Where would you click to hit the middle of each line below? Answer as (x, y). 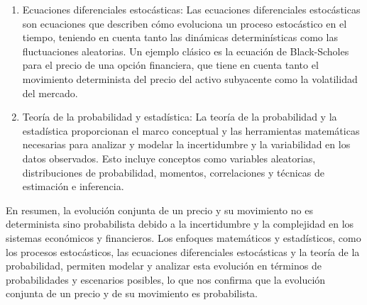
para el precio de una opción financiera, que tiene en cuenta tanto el (170, 65)
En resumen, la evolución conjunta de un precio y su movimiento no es (159, 210)
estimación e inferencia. (73, 186)
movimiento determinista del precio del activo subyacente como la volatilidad (190, 78)
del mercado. (50, 93)
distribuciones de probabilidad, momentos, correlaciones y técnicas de (174, 172)
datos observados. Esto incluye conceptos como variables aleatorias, (169, 158)
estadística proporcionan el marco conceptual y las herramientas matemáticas (191, 130)
